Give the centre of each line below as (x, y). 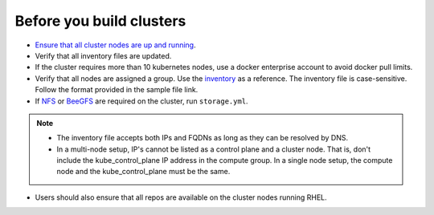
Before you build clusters (100, 21)
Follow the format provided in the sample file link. (117, 90)
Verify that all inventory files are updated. (103, 55)
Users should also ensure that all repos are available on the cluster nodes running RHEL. (181, 197)
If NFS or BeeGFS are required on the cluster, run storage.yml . (141, 101)
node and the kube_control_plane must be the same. (143, 172)
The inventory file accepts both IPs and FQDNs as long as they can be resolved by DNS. (203, 138)
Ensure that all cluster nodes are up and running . (115, 45)
